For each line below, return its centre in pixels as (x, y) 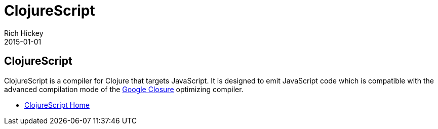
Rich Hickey (24, 33)
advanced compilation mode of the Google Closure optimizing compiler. (124, 89)
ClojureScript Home (57, 105)
